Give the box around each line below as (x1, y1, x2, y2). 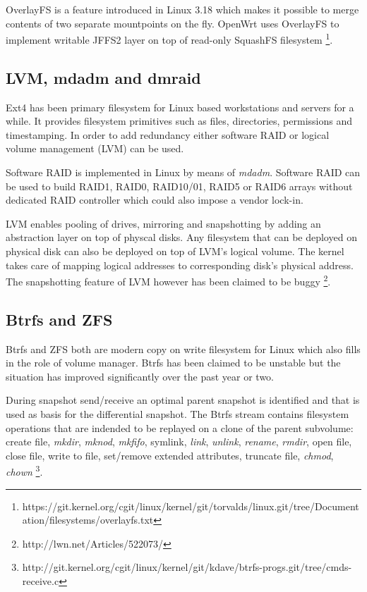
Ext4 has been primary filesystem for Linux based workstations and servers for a (6, 99, 354, 114)
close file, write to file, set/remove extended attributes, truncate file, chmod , (6, 448, 334, 462)
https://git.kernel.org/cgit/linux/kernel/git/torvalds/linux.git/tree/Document (22, 498, 359, 513)
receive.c (22, 574, 59, 588)
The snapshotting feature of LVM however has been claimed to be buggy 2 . (6, 272, 331, 288)
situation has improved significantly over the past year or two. (6, 369, 275, 383)
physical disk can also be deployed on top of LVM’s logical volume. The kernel (6, 243, 344, 258)
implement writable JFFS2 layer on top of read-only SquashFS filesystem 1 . (6, 30, 333, 47)
